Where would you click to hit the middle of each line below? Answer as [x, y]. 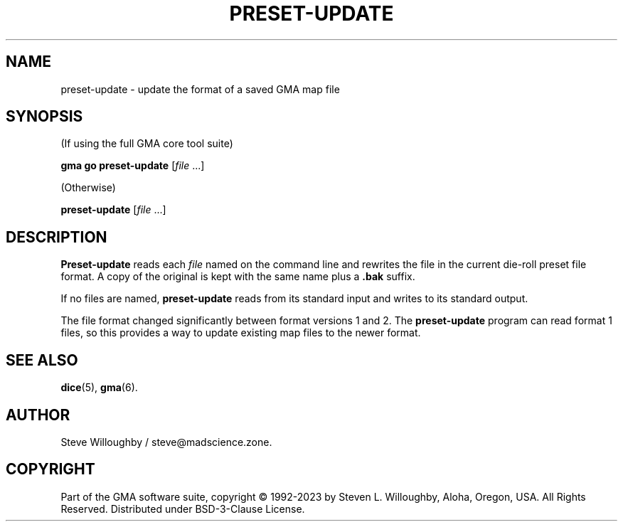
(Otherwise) [88, 188]
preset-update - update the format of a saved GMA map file [200, 89]
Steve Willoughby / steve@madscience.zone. [166, 442]
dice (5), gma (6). [99, 388]
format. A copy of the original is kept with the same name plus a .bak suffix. [238, 277]
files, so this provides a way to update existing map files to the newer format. [241, 333]
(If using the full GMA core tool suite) [147, 144]
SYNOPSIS [44, 117]
